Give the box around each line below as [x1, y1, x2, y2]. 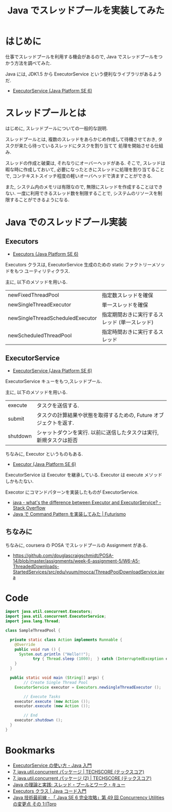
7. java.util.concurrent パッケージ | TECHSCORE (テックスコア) [12, 768, 145, 774]
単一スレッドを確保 [101, 301, 148, 309]
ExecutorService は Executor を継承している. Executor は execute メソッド [5, 472, 163, 478]
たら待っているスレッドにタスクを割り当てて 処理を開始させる [23, 142, 155, 149]
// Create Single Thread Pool [24, 680, 88, 685]
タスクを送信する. [36, 402, 79, 409]
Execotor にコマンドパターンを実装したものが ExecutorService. [5, 489, 139, 495]
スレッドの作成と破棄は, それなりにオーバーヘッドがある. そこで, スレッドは [5, 160, 165, 166]
